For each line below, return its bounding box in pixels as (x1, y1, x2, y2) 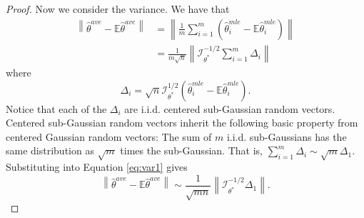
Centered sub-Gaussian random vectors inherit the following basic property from (6, 115, 358, 130)
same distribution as (6, 143, 94, 158)
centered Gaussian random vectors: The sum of (6, 129, 212, 144)
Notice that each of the (6, 101, 107, 116)
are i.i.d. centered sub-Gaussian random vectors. (124, 101, 335, 116)
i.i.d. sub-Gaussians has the (226, 129, 347, 144)
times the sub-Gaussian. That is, (120, 143, 263, 158)
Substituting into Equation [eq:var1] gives (6, 159, 188, 174)
